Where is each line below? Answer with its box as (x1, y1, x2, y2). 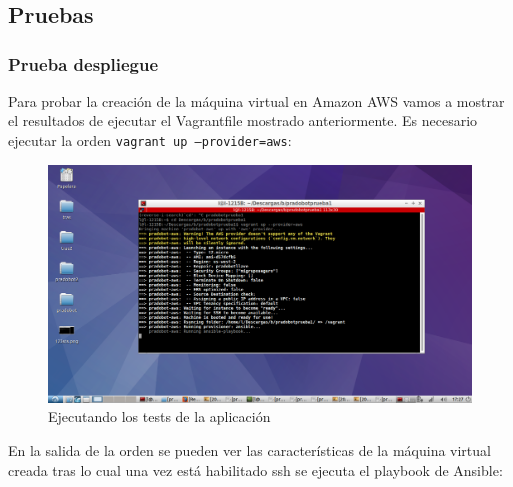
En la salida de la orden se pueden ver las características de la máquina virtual (8, 439, 491, 460)
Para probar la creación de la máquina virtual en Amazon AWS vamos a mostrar (8, 90, 505, 111)
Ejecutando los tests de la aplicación (48, 406, 271, 427)
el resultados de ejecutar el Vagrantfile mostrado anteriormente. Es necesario (8, 110, 478, 131)
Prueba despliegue (8, 51, 159, 76)
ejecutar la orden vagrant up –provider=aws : (8, 129, 292, 150)
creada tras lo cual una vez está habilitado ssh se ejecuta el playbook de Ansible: (8, 459, 503, 480)
